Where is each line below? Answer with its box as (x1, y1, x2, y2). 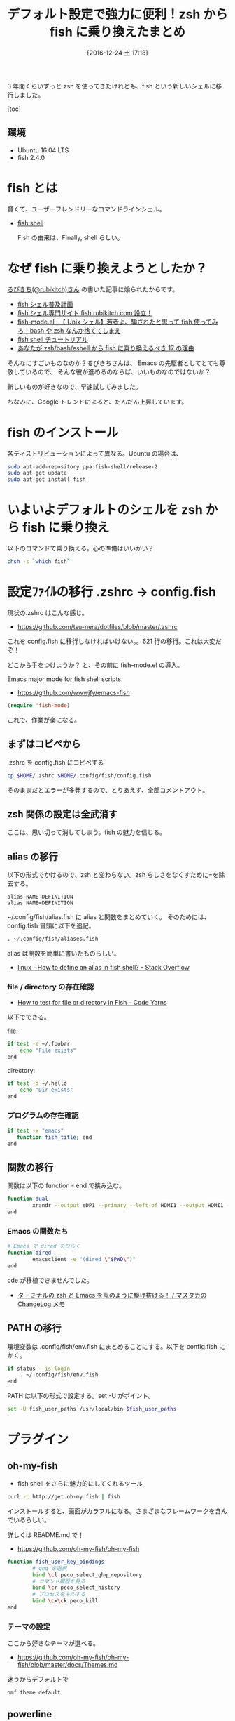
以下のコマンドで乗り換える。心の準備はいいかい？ (7, 544, 155, 553)
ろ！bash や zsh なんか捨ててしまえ (17, 326, 121, 334)
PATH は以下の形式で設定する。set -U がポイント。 (7, 1392, 155, 1400)
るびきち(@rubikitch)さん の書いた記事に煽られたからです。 (7, 285, 179, 294)
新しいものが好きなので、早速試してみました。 (7, 382, 142, 390)
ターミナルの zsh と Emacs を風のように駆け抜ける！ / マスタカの (17, 1291, 207, 1299)
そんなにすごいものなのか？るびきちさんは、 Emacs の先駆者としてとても (7, 359, 220, 367)
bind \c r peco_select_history (32, 1584, 120, 1591)
